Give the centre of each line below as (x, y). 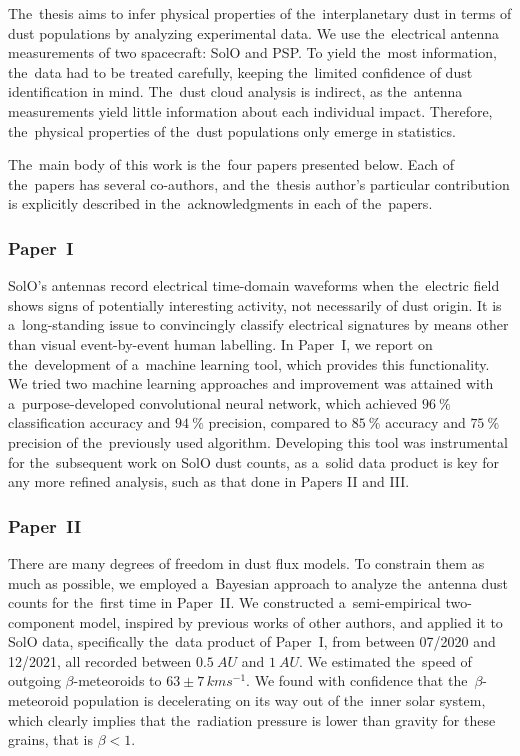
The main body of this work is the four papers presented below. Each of (231, 164)
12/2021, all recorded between (100, 660)
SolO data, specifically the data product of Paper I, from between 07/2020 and (252, 641)
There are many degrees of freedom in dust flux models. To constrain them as (246, 562)
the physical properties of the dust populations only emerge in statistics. (232, 130)
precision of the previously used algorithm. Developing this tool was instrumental (258, 441)
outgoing (34, 680)
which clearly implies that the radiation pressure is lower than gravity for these (252, 719)
